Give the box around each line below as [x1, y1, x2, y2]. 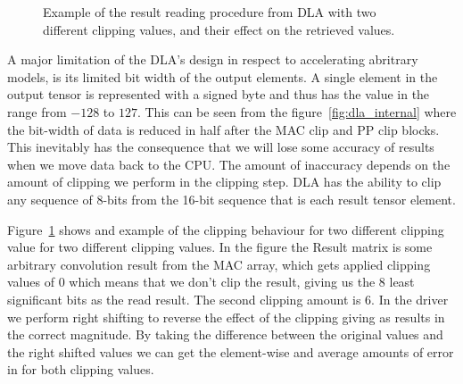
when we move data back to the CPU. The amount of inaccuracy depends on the [7, 154, 451, 173]
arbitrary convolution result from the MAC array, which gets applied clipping [7, 255, 431, 273]
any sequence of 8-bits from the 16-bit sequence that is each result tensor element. [7, 189, 456, 208]
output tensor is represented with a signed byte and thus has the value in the [7, 85, 430, 104]
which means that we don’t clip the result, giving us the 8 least [69, 272, 415, 291]
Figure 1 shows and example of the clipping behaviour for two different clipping [7, 220, 444, 238]
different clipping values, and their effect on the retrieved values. [43, 20, 395, 38]
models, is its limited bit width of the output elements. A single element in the [7, 67, 438, 86]
